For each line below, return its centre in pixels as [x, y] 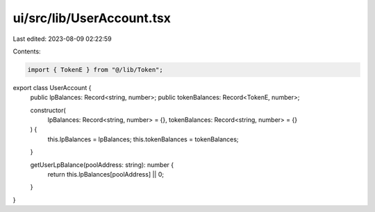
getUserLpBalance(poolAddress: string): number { [102, 165]
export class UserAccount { [52, 87]
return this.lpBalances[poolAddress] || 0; [106, 175]
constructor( [48, 110]
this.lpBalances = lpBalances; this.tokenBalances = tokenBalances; [143, 139]
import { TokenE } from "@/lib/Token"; [95, 70]
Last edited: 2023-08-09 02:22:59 [62, 39]
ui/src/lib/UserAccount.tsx [92, 18]
